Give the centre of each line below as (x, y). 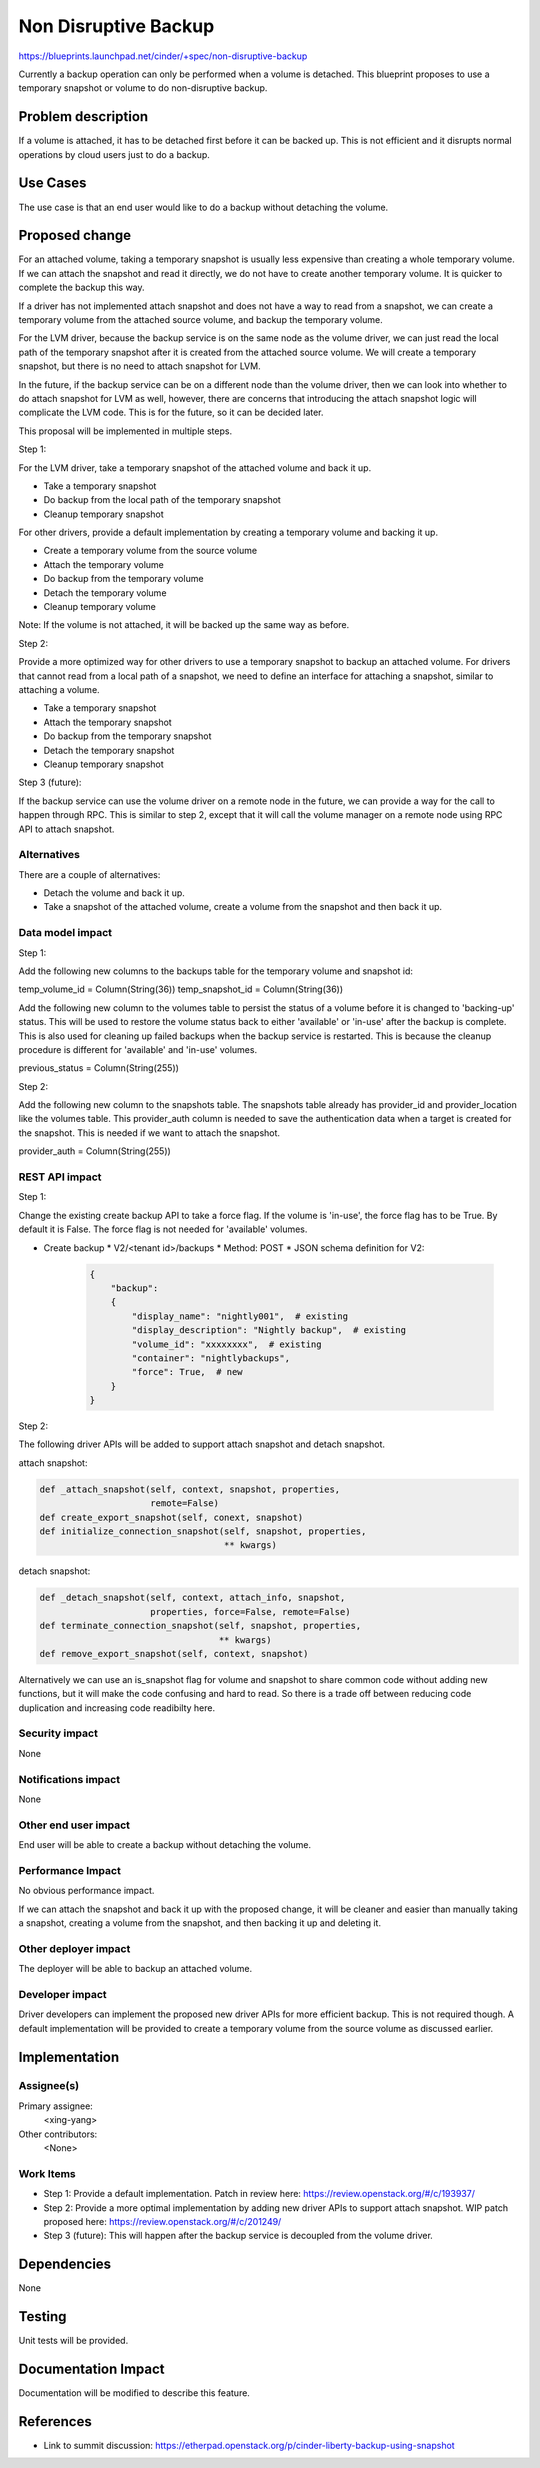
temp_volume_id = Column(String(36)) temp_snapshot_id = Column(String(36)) (181, 989)
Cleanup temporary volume (100, 607)
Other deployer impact (74, 1948)
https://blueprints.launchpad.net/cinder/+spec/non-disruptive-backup (163, 56)
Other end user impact (74, 1825)
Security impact (58, 1733)
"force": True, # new (187, 1372)
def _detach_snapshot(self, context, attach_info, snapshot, (192, 1598)
